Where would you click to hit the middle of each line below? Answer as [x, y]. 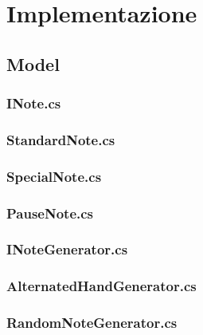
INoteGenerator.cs [67, 249]
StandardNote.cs [61, 139]
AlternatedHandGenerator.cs [101, 286]
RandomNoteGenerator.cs [92, 323]
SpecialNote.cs [54, 176]
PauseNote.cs [50, 213]
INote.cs [34, 103]
